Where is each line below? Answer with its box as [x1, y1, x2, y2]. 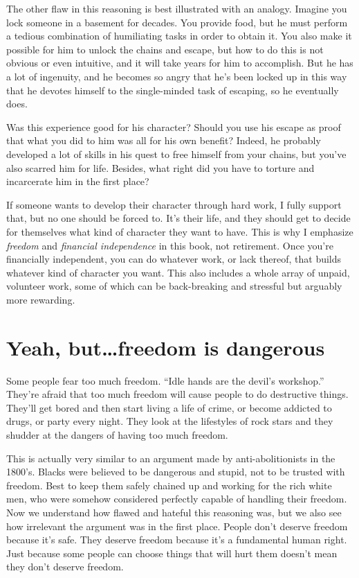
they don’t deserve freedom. [6, 559, 124, 574]
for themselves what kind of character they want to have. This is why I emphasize [6, 224, 353, 238]
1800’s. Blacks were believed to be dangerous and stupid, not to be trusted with [6, 464, 345, 479]
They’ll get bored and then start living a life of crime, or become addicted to [6, 400, 332, 414]
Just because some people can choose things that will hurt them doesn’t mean [6, 545, 338, 560]
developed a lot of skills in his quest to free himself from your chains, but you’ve [6, 146, 347, 161]
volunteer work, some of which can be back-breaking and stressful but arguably [6, 279, 342, 293]
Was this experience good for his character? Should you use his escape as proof [6, 119, 341, 134]
